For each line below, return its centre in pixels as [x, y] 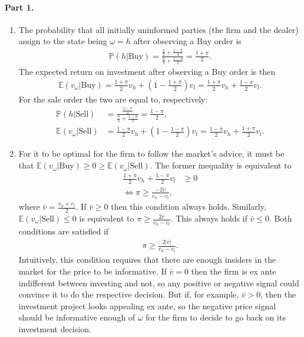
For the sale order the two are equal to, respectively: [113, 99]
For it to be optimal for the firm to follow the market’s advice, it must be [151, 153]
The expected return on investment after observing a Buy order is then [147, 72]
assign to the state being [63, 41]
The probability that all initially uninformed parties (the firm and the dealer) [158, 29]
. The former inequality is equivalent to [221, 165]
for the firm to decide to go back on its [216, 317]
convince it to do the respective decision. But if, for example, [129, 294]
